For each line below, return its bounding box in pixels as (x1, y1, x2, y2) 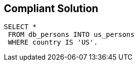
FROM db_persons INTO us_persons (8, 31, 135, 39)
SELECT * (4, 23, 37, 31)
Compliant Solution (4, 2, 98, 15)
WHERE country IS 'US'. (8, 38, 98, 47)
